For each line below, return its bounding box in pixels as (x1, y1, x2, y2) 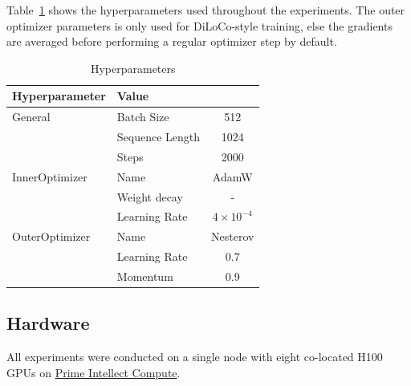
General (12, 108, 51, 125)
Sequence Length (116, 128, 201, 145)
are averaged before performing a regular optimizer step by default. (6, 33, 337, 50)
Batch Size (116, 108, 169, 125)
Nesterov (211, 228, 254, 245)
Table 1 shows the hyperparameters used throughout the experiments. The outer (6, 2, 405, 18)
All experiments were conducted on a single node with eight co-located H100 (6, 348, 383, 365)
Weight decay (116, 188, 183, 205)
